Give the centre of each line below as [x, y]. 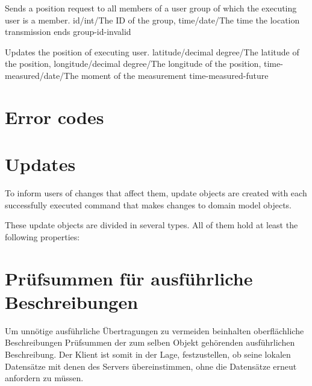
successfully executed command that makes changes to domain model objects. [148, 204]
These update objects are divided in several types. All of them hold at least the [151, 225]
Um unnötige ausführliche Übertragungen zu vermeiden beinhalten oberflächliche [154, 330]
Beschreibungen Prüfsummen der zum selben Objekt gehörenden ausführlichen [150, 342]
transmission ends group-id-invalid [68, 32]
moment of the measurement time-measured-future [175, 75]
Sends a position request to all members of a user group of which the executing [151, 8]
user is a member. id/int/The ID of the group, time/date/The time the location [152, 20]
